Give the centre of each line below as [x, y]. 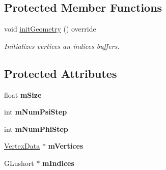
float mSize [23, 94]
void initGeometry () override [50, 29]
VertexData [22, 146]
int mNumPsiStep [36, 112]
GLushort [19, 163]
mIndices [58, 163]
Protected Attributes [61, 73]
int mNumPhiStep [36, 129]
